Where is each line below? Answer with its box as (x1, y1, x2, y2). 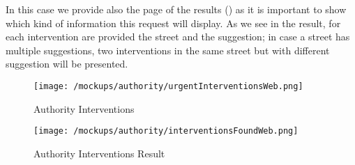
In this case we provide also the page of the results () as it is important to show (6, 2, 347, 16)
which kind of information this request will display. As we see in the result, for (6, 15, 341, 30)
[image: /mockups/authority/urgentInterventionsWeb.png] (33, 81, 303, 91)
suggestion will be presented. (6, 56, 128, 71)
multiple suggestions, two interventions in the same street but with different (6, 42, 330, 57)
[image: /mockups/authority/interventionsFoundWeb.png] (33, 126, 299, 136)
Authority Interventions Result (33, 146, 165, 160)
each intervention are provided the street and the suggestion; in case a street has (6, 29, 350, 44)
